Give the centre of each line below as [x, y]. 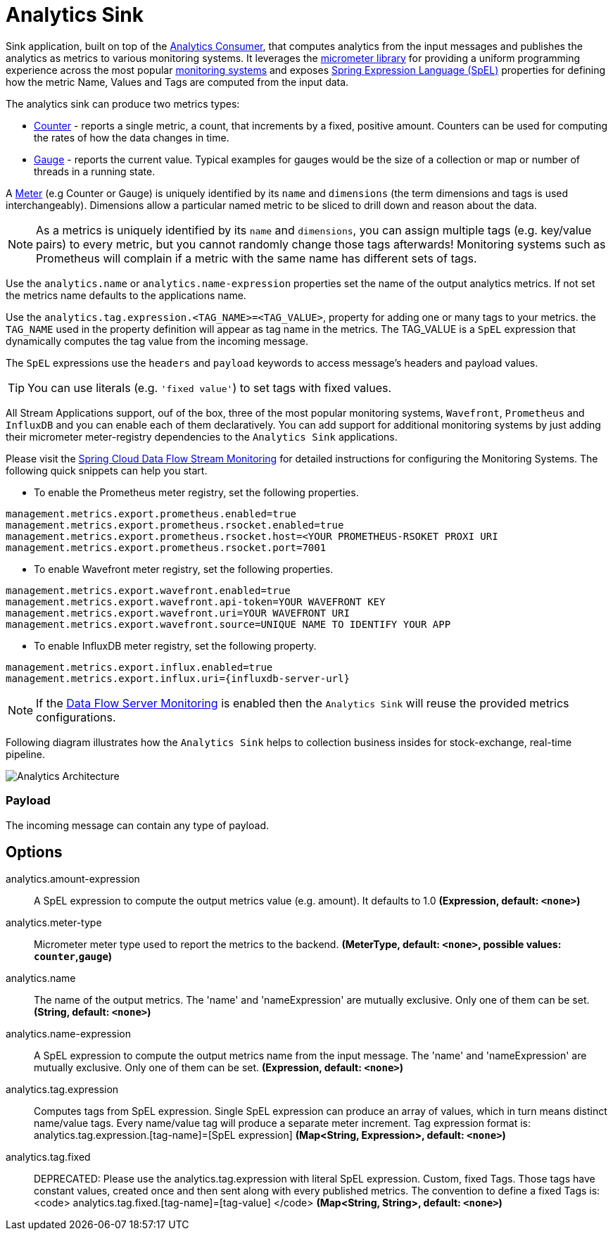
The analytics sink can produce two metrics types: [123, 103]
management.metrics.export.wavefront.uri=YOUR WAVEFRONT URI [178, 613]
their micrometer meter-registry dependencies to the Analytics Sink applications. [202, 436]
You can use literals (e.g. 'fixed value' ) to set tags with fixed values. [210, 387]
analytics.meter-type [54, 923]
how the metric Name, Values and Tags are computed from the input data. [177, 82]
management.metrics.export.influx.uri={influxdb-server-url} [178, 678]
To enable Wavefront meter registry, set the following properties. [184, 569]
